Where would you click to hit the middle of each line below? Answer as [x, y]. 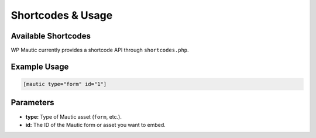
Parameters [32, 103]
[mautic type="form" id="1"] [65, 84]
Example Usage [40, 66]
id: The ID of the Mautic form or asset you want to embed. [96, 125]
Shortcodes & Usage [62, 15]
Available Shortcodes [51, 36]
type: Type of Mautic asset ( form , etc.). [74, 116]
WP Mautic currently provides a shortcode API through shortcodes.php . [100, 50]
